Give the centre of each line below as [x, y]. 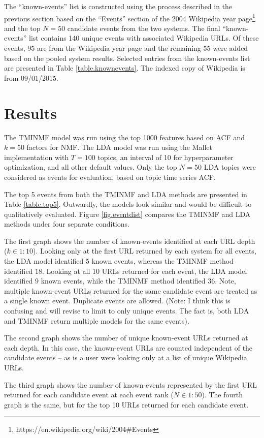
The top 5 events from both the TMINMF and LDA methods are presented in [126, 194]
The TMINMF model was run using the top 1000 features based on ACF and [125, 137]
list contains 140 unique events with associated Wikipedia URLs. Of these [144, 38]
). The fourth [222, 395]
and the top [22, 28]
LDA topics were [230, 167]
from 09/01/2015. [31, 77]
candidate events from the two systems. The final [144, 28]
